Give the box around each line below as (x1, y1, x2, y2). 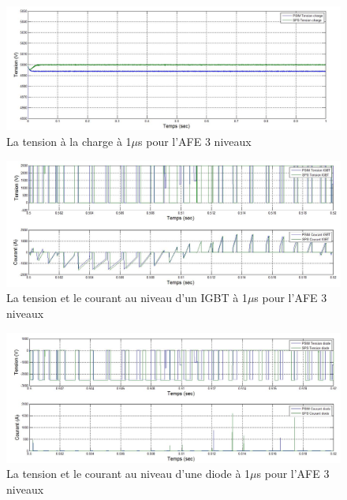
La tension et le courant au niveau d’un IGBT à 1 (6, 289, 248, 306)
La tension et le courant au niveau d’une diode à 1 (6, 465, 251, 482)
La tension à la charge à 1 (6, 132, 132, 149)
